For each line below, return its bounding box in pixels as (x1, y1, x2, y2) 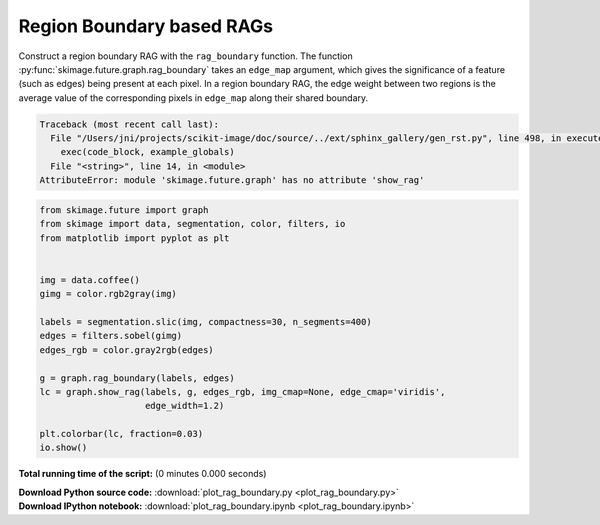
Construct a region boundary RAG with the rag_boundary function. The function (18, 50, 354, 62)
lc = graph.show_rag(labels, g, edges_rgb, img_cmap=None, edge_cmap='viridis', (39, 386, 446, 397)
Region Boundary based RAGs (18, 15, 274, 37)
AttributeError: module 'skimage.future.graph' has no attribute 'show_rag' (39, 175, 425, 186)
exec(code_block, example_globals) (60, 146, 235, 158)
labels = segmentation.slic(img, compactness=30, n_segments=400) (39, 316, 372, 327)
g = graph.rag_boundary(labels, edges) (39, 372, 235, 384)
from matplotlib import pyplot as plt (39, 232, 230, 244)
